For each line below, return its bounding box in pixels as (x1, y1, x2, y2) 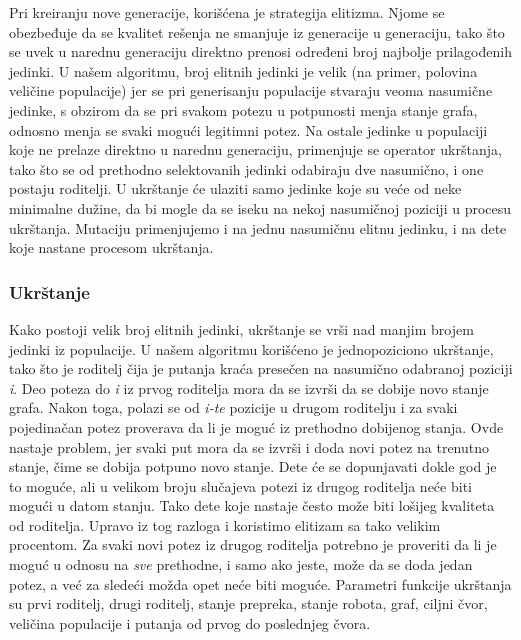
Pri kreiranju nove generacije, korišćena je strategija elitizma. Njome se (9, 2, 445, 22)
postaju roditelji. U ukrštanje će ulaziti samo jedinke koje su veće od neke (9, 178, 462, 199)
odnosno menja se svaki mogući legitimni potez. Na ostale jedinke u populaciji (9, 119, 488, 140)
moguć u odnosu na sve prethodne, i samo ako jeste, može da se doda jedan (9, 554, 473, 575)
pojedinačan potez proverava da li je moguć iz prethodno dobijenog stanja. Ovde (9, 416, 504, 437)
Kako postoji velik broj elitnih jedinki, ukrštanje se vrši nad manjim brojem (9, 318, 474, 339)
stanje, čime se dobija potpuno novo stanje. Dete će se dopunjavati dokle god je (9, 456, 497, 477)
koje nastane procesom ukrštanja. (9, 237, 214, 258)
